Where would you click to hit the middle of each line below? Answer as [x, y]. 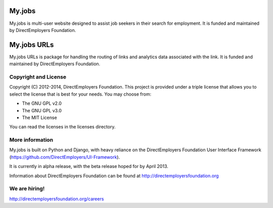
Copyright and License [38, 77]
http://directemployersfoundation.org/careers [57, 199]
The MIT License [40, 117]
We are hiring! [27, 189]
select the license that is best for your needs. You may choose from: [80, 94]
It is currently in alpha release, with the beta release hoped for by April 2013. [89, 167]
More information [31, 140]
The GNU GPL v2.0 [42, 103]
